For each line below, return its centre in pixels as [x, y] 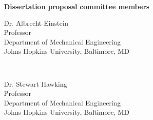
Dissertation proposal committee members [77, 6]
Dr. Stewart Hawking [36, 83]
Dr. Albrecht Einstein [36, 22]
